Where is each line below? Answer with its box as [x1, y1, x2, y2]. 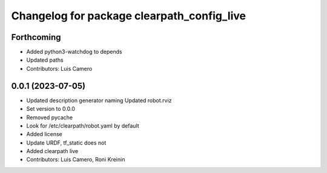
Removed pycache [26, 114, 73, 121]
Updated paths [26, 56, 64, 64]
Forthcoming [11, 32, 61, 42]
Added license [26, 131, 63, 138]
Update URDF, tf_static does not [26, 139, 107, 146]
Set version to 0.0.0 [26, 105, 75, 113]
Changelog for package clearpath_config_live [11, 9, 246, 22]
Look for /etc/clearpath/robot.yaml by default [26, 122, 139, 129]
